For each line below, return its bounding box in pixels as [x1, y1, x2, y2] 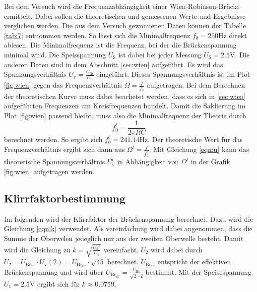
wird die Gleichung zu [4, 244, 70, 254]
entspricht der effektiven [157, 256, 231, 267]
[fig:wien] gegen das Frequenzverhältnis [4, 80, 123, 90]
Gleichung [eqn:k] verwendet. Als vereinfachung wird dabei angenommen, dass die [4, 223, 253, 234]
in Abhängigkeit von [117, 156, 179, 167]
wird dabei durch [150, 244, 203, 254]
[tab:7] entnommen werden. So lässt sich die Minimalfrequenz [4, 30, 191, 40]
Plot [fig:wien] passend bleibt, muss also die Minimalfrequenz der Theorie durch [4, 110, 247, 120]
